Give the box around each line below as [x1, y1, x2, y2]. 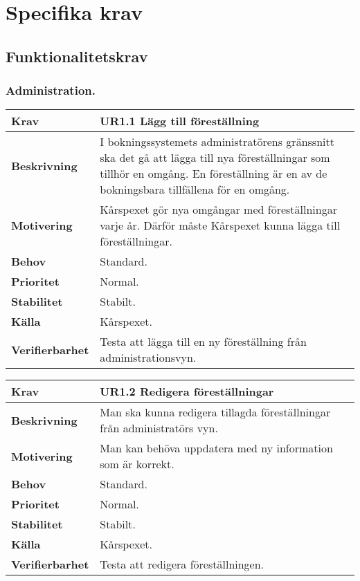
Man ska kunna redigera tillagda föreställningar [100, 404, 331, 421]
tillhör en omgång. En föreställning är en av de [100, 165, 327, 182]
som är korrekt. [100, 456, 174, 472]
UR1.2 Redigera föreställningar [100, 383, 274, 400]
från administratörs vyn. [100, 420, 218, 436]
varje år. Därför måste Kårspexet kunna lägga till [100, 217, 341, 234]
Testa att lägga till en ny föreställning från [100, 333, 307, 350]
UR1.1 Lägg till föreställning [100, 113, 260, 129]
